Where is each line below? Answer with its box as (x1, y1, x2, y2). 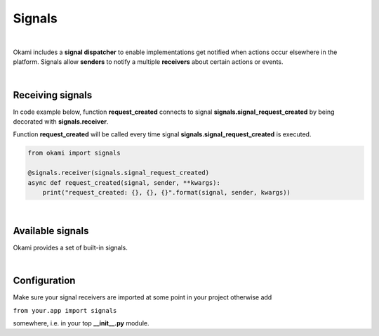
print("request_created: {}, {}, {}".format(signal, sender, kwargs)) (42, 188, 291, 196)
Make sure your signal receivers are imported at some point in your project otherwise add (13, 293, 272, 302)
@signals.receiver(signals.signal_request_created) (27, 169, 210, 177)
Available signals (13, 225, 89, 237)
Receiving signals (13, 89, 93, 101)
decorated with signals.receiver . (13, 117, 109, 126)
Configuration (13, 275, 76, 287)
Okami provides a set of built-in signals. (13, 243, 128, 252)
